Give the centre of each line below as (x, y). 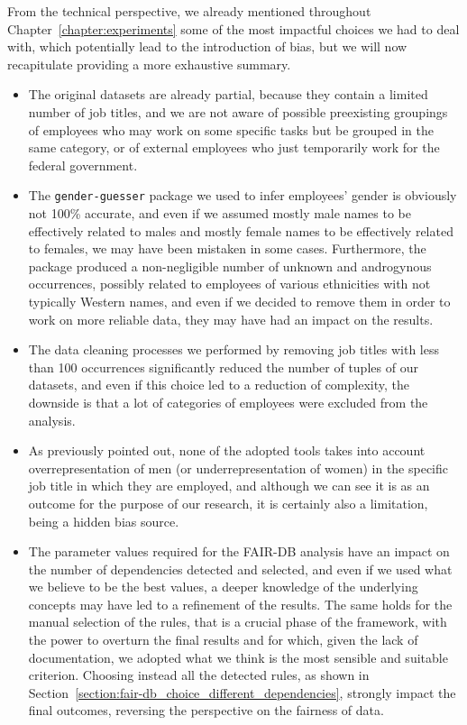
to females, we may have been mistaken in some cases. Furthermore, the (227, 248)
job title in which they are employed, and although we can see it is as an (229, 486)
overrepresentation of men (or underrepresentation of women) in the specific (238, 468)
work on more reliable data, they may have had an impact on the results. (231, 319)
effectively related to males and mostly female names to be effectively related (241, 230)
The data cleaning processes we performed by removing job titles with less (233, 349)
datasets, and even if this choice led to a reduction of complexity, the (219, 385)
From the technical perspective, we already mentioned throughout (189, 11)
